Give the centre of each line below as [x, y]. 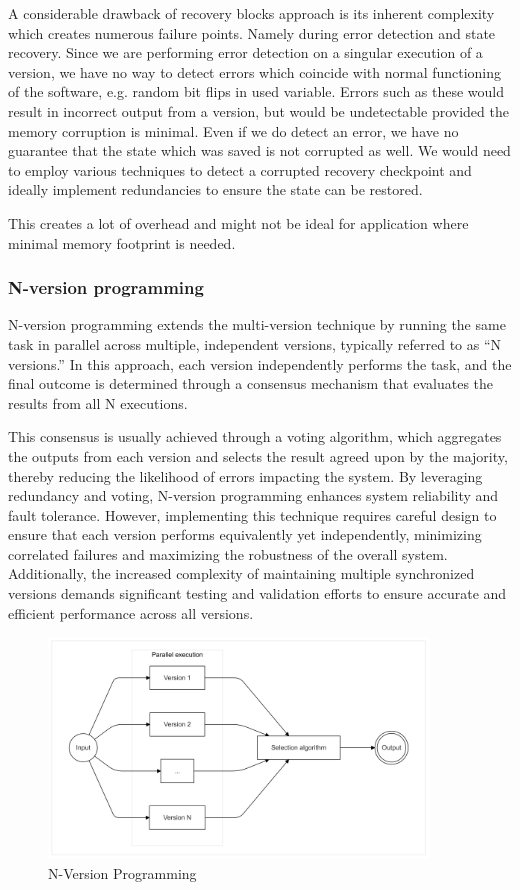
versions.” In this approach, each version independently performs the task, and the [260, 363]
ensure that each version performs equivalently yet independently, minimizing [245, 534]
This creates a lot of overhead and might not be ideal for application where [238, 222]
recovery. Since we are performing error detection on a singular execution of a [245, 52]
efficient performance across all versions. [131, 612]
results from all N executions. [98, 402]
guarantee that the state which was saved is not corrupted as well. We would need [259, 150]
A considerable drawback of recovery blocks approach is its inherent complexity [251, 13]
